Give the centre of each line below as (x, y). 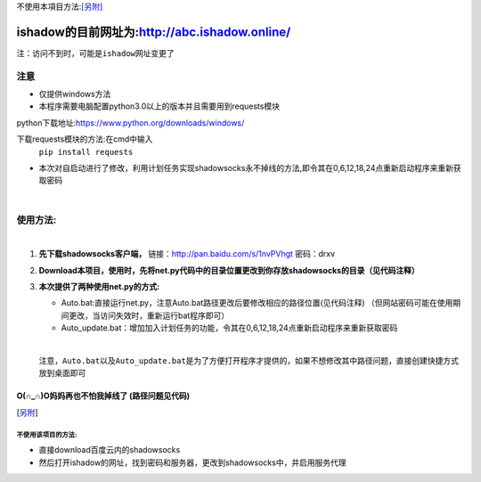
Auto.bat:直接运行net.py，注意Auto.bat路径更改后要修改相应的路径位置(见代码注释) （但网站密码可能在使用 (257, 303)
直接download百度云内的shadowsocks (110, 450)
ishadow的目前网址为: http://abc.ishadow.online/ (154, 32)
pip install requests (86, 152)
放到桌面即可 (62, 373)
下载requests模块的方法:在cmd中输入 (85, 139)
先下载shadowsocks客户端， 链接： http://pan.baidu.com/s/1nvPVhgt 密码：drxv (187, 254)
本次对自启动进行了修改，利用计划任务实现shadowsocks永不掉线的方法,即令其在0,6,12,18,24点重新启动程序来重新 (246, 168)
